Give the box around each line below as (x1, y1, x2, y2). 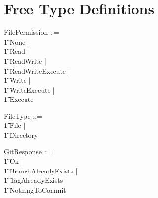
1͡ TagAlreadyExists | (4, 175, 67, 185)
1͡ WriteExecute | (4, 84, 55, 95)
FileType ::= (4, 110, 42, 121)
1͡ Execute (4, 94, 34, 104)
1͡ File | (4, 120, 26, 130)
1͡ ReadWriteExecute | (4, 65, 70, 75)
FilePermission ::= (4, 27, 59, 37)
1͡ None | (4, 36, 29, 47)
